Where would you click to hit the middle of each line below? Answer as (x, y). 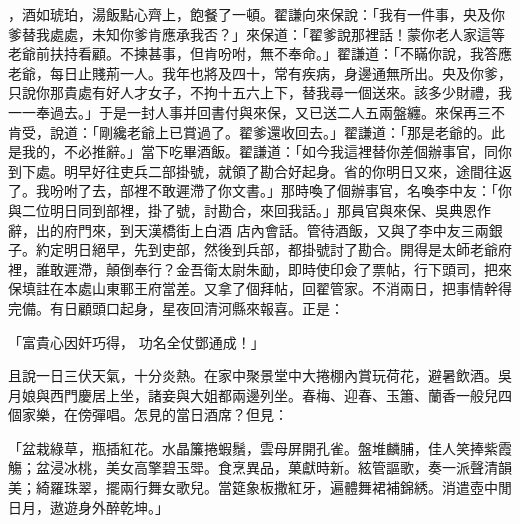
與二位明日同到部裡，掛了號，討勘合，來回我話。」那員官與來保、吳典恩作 (249, 209)
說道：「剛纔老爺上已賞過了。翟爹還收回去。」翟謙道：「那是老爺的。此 (277, 131)
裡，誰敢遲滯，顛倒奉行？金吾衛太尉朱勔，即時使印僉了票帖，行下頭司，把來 (260, 268)
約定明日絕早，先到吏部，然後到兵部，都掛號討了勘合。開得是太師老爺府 (273, 249)
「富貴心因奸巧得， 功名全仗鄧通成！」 (136, 341)
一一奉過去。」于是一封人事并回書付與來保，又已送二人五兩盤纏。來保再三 (249, 111)
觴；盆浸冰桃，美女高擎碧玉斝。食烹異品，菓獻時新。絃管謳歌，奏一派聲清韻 (260, 467)
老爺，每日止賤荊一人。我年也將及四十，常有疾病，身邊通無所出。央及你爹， (260, 72)
